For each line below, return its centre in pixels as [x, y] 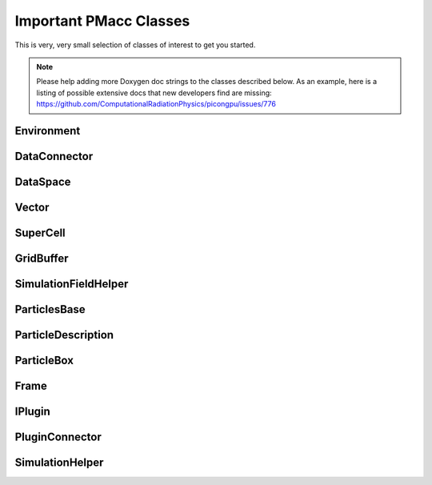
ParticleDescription [64, 335]
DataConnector [54, 156]
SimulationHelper [59, 463]
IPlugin [33, 412]
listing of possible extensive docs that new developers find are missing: [154, 93]
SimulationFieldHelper [72, 284]
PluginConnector [58, 437]
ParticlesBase [50, 309]
